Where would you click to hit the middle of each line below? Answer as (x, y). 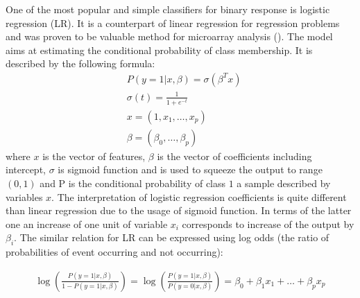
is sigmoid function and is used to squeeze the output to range (190, 169)
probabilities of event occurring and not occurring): (114, 252)
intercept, (26, 169)
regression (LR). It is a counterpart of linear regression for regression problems (173, 23)
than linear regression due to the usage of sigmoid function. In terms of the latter (179, 210)
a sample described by (284, 183)
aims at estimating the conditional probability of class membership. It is (159, 50)
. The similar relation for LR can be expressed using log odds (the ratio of (172, 237)
